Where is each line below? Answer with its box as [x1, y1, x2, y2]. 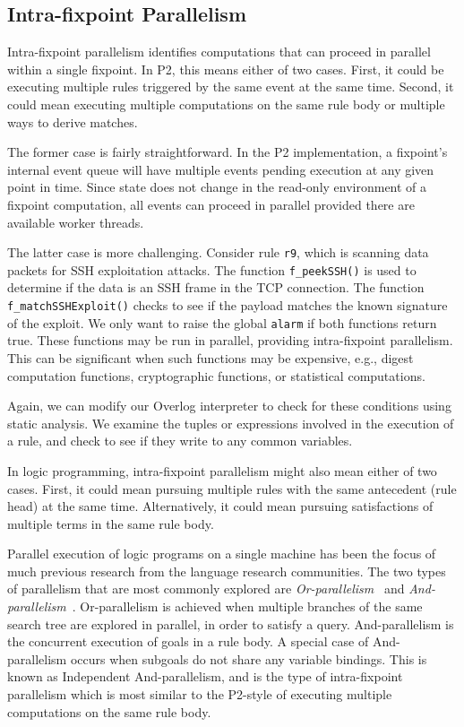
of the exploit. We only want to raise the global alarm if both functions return [7, 313, 437, 332]
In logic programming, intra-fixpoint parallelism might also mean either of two [7, 461, 437, 480]
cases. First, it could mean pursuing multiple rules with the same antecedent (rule [7, 479, 457, 498]
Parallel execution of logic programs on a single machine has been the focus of [7, 544, 436, 563]
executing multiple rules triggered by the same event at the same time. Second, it [7, 77, 454, 96]
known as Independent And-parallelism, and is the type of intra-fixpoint [7, 667, 403, 686]
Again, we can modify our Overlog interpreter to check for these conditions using [7, 396, 451, 415]
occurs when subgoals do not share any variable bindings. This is [70, 649, 427, 668]
